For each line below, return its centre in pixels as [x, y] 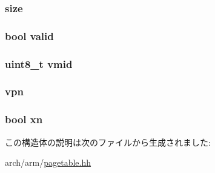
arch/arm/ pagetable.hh [48, 162]
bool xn [24, 119]
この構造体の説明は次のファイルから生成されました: [108, 142]
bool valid [29, 36]
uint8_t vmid [39, 63]
